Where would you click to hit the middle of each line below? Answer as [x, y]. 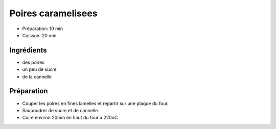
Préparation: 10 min [43, 29]
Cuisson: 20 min [39, 35]
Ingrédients [28, 50]
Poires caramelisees [53, 13]
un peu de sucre [39, 69]
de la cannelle [37, 76]
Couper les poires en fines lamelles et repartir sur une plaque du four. [95, 103]
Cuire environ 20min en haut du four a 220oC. [71, 118]
